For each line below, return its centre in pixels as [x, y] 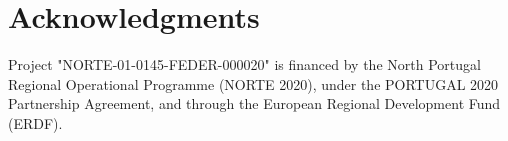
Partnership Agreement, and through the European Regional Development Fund [254, 103]
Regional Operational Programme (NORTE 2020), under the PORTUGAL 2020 [253, 83]
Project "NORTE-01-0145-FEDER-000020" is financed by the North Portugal [244, 64]
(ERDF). [35, 122]
